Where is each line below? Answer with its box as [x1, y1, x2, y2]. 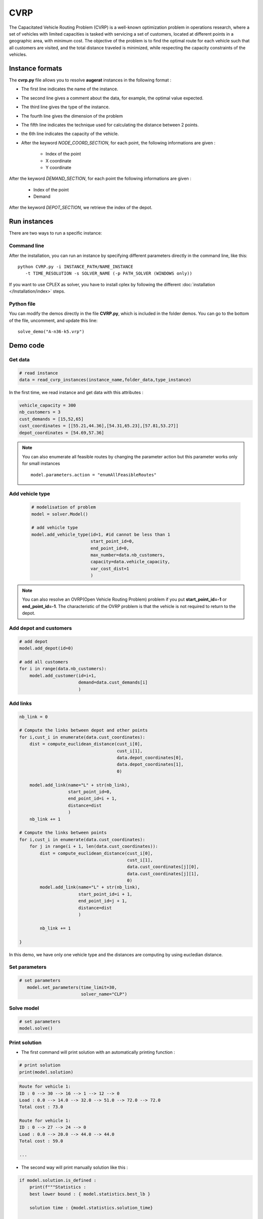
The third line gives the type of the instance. [21, 104, 110, 110]
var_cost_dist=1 [90, 566, 129, 571]
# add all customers [19, 659, 68, 665]
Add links [9, 700, 32, 707]
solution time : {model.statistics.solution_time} [29, 1205, 153, 1210]
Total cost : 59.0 [19, 1139, 63, 1144]
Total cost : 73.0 [19, 1104, 63, 1110]
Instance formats [9, 64, 62, 73]
